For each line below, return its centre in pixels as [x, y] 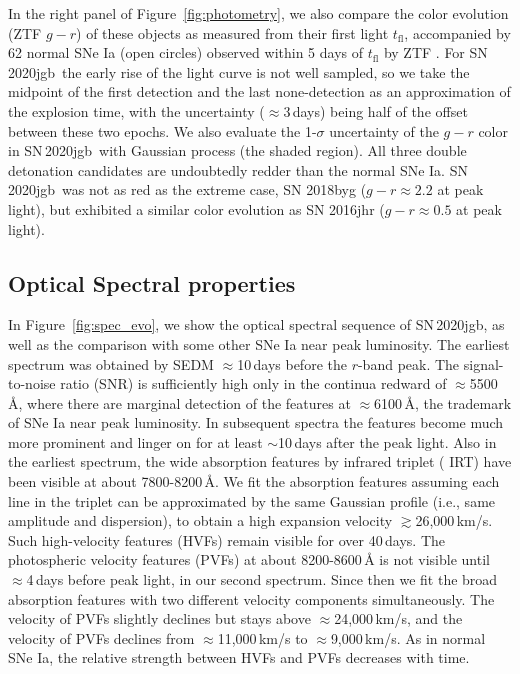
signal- [483, 363]
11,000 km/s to [262, 637]
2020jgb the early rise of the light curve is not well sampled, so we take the [239, 71]
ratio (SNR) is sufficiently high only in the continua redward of [253, 383]
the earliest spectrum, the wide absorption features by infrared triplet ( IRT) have [260, 461]
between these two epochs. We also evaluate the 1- [162, 130]
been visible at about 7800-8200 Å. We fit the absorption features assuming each [254, 481]
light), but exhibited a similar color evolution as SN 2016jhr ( [196, 208]
